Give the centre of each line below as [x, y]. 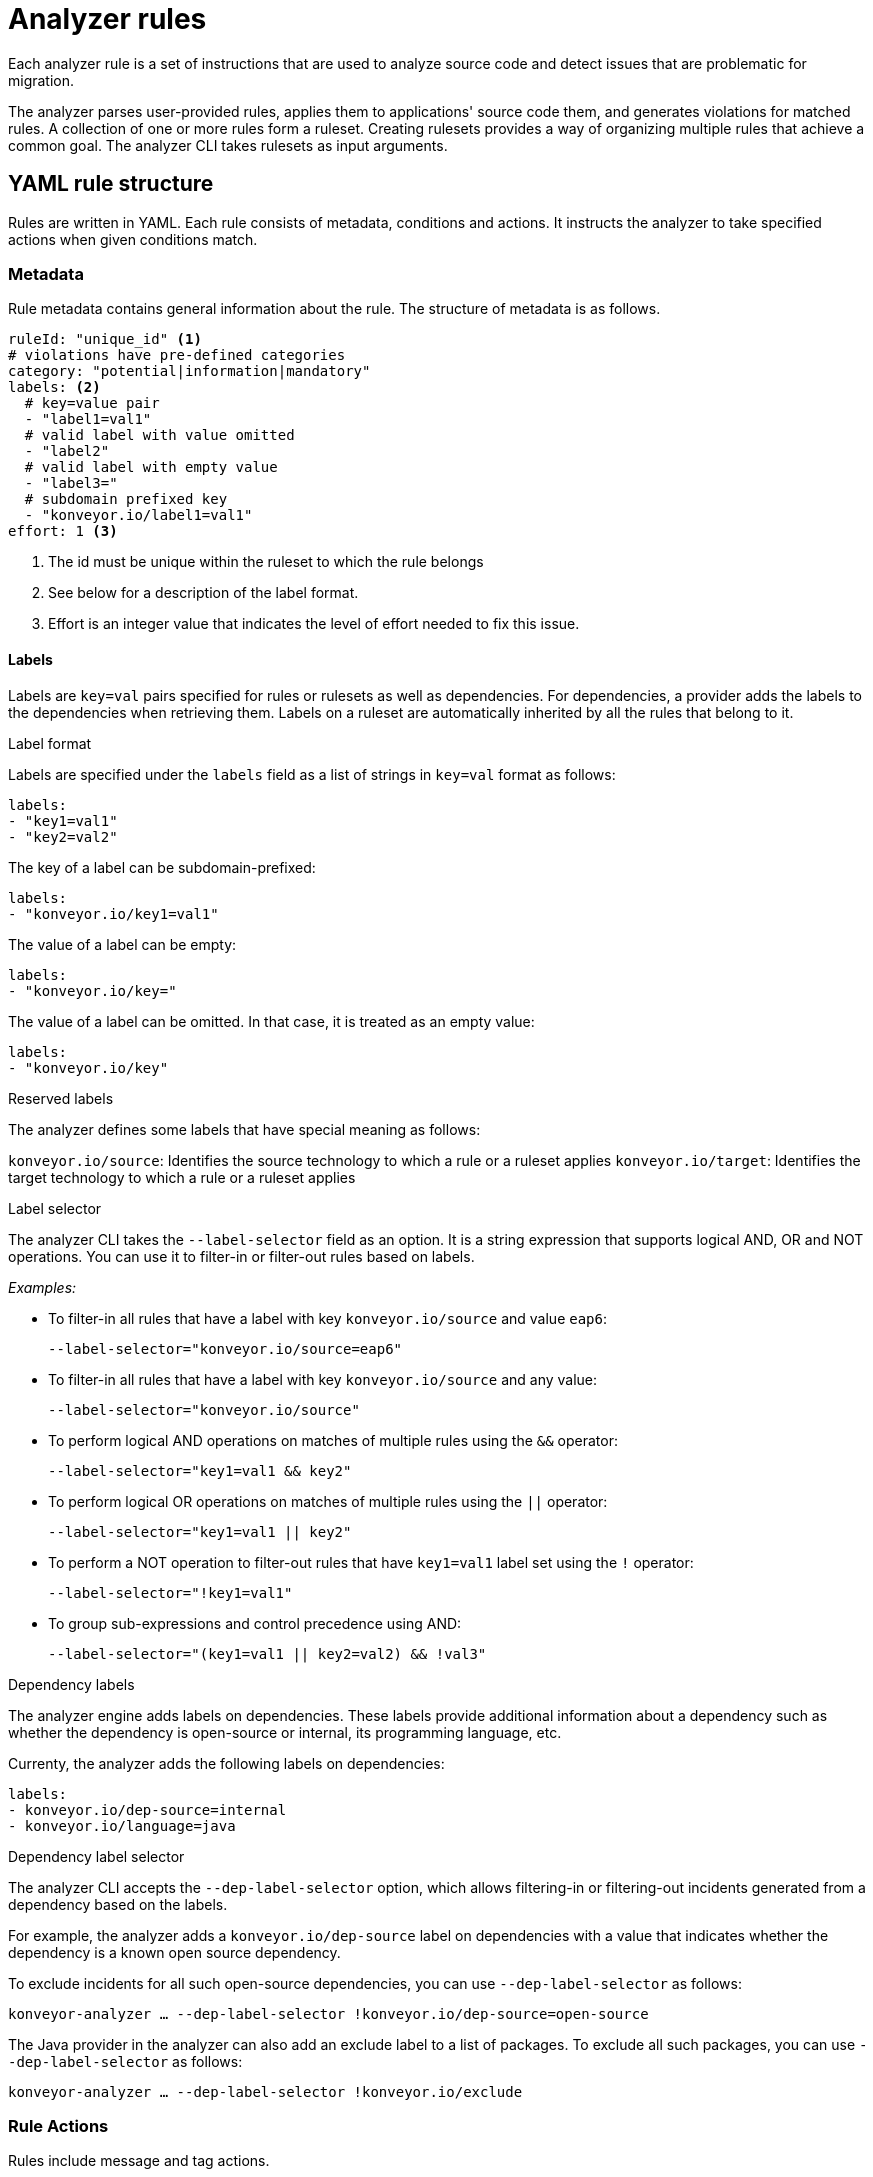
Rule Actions [58, 2125]
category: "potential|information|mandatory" [189, 371]
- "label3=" [71, 483]
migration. [41, 80]
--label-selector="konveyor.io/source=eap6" [225, 1348]
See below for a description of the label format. [203, 593]
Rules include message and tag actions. [139, 2161]
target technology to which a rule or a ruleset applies [182, 1177]
